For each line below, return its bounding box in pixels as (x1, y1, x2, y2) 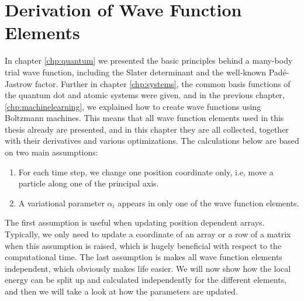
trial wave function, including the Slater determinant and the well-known (5, 65, 266, 78)
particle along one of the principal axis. (18, 177, 159, 189)
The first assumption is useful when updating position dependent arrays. (5, 216, 265, 229)
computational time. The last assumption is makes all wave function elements (5, 251, 282, 263)
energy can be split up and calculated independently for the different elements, (5, 274, 287, 286)
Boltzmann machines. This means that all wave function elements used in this (5, 112, 284, 124)
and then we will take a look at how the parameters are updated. (5, 285, 238, 297)
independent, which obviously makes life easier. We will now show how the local (5, 262, 291, 274)
